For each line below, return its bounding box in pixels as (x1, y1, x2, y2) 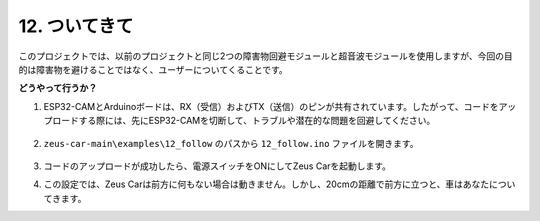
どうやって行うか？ (18, 82, 98, 94)
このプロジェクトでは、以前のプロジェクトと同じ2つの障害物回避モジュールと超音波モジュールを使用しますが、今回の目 (18, 50, 514, 62)
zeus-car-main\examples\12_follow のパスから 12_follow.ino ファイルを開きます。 (43, 137, 419, 149)
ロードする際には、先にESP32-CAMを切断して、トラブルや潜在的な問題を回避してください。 (51, 115, 436, 127)
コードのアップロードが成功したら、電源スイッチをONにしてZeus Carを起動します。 (43, 160, 392, 172)
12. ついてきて (18, 15, 134, 37)
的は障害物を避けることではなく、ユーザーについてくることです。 (18, 63, 289, 75)
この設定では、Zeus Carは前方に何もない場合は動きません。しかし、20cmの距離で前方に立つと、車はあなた (43, 178, 490, 190)
